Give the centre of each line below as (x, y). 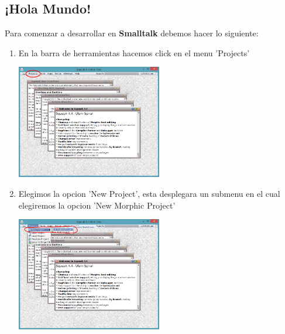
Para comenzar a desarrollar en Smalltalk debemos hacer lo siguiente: (132, 33)
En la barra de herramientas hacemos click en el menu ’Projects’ (134, 52)
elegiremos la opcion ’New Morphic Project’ (97, 205)
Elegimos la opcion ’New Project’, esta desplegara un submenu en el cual (149, 193)
